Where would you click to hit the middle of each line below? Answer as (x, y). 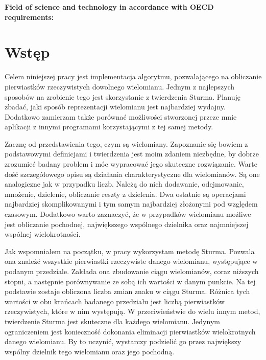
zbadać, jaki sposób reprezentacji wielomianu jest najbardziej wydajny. (115, 107)
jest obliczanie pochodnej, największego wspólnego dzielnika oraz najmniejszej (127, 224)
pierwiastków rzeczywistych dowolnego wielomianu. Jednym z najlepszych (120, 86)
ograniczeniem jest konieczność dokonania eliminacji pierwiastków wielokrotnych (130, 331)
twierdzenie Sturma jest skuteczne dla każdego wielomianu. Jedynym (112, 321)
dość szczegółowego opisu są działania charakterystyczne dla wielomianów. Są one (132, 174)
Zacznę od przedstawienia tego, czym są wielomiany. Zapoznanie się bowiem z (126, 143)
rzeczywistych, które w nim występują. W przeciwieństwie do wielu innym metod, (132, 311)
